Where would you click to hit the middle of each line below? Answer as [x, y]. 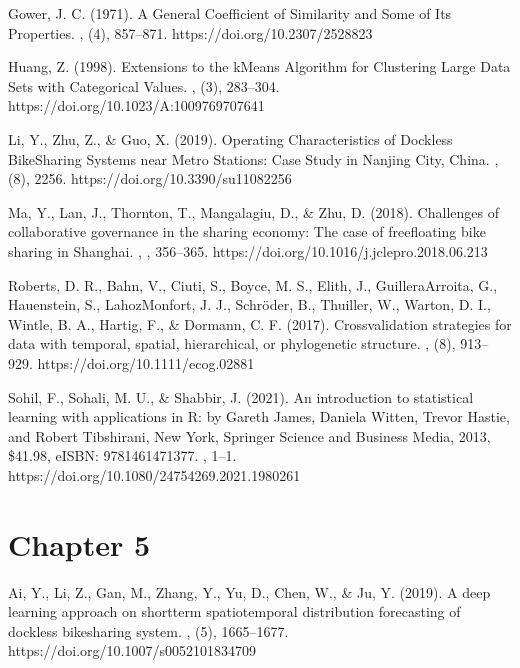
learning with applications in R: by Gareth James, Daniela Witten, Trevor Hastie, [259, 416]
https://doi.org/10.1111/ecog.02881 [146, 362]
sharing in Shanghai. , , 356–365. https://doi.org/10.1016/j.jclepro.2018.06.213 [248, 250]
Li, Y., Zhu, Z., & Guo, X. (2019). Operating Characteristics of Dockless [230, 138]
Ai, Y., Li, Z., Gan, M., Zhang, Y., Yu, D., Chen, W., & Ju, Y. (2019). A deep [249, 591]
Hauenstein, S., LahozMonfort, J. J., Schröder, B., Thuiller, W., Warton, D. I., [249, 304]
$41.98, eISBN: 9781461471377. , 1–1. [122, 455]
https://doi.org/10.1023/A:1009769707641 [136, 105]
